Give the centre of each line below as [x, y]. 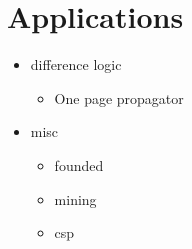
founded [79, 164]
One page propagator [119, 97]
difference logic [76, 64]
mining [75, 198]
